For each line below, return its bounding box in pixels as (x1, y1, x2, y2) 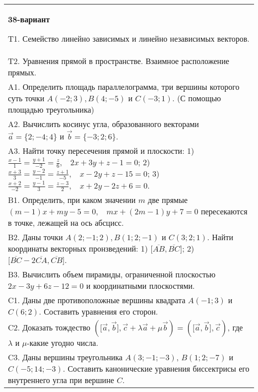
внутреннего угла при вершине (8, 374, 114, 386)
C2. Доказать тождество (8, 322, 91, 333)
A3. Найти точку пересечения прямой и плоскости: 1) (8, 144, 194, 156)
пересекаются (200, 205, 248, 217)
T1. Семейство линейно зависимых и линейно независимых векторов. (8, 33, 250, 44)
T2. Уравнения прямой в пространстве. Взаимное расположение (8, 55, 229, 66)
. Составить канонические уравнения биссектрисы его (63, 363, 250, 375)
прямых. (8, 66, 37, 78)
